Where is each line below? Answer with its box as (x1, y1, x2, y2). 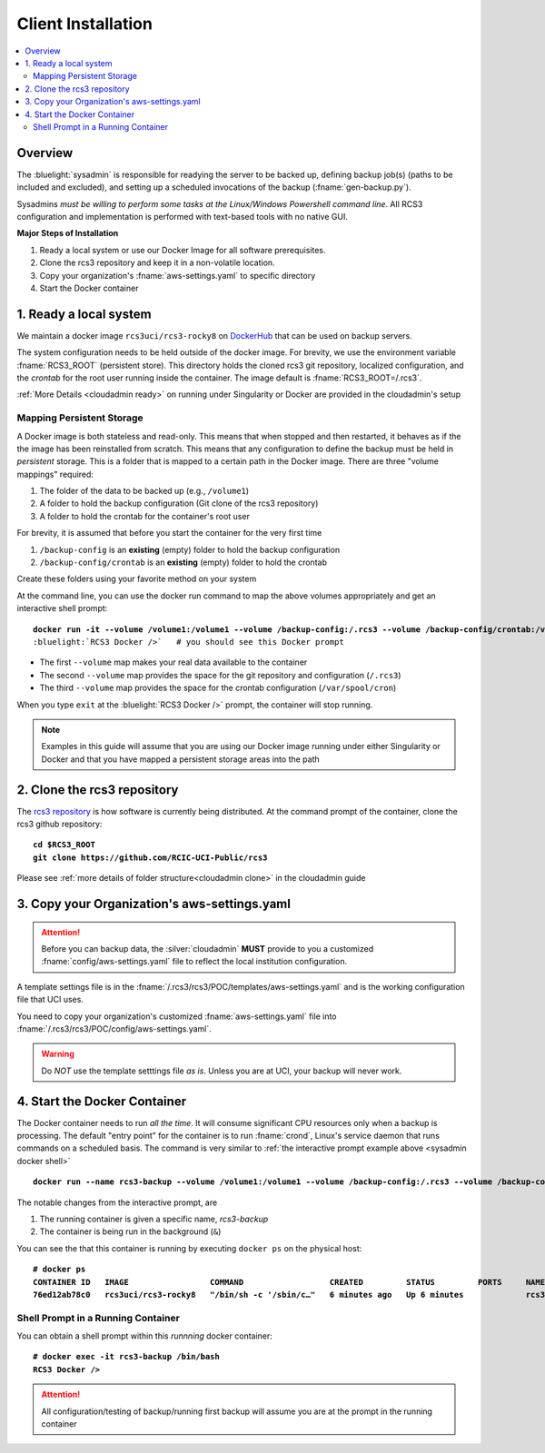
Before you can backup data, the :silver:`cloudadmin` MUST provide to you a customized (41, 944, 374, 954)
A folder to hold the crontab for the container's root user (39, 510, 250, 521)
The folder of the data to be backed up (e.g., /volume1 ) (39, 486, 250, 497)
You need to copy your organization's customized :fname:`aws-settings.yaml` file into (16, 1011, 337, 1022)
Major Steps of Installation (16, 228, 119, 239)
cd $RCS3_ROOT (33, 840, 95, 850)
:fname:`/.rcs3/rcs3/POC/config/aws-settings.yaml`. (16, 1023, 213, 1034)
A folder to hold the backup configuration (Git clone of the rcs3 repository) (39, 498, 319, 509)
